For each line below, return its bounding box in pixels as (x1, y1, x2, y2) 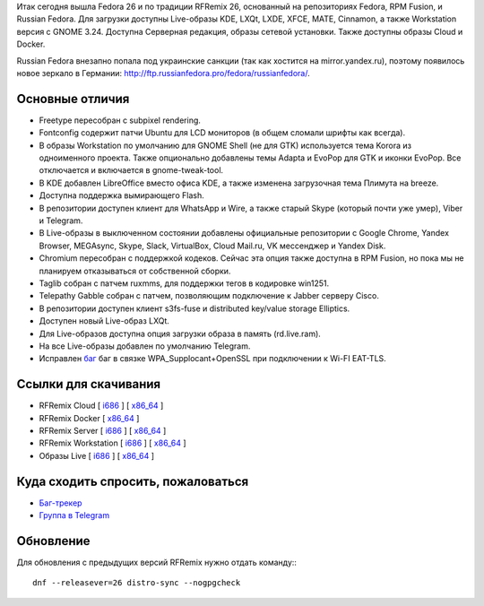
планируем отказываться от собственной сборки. (39, 265, 231, 276)
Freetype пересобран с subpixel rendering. (39, 115, 202, 126)
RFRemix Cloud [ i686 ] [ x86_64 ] (39, 400, 164, 411)
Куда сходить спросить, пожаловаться (16, 473, 249, 489)
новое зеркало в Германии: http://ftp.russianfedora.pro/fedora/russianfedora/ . (16, 67, 311, 78)
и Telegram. (39, 215, 83, 226)
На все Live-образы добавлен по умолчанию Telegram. (39, 341, 251, 351)
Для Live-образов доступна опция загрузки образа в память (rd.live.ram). (39, 328, 322, 339)
